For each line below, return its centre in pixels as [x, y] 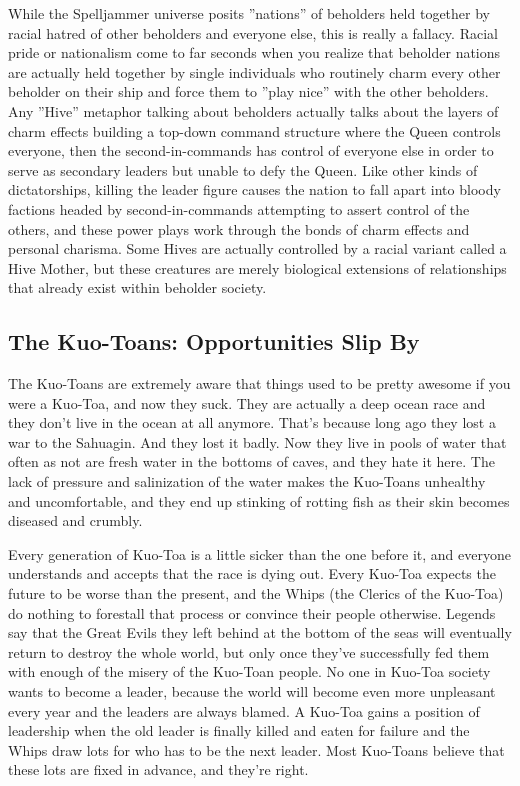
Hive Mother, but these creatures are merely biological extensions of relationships [257, 267]
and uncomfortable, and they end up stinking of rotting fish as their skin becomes [259, 500]
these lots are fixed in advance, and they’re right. [158, 769]
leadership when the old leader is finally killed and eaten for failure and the [239, 730]
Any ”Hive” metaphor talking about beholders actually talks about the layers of [253, 110]
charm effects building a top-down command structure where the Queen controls [254, 130]
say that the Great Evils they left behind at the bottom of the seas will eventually [260, 632]
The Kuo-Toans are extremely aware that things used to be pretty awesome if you [259, 383]
